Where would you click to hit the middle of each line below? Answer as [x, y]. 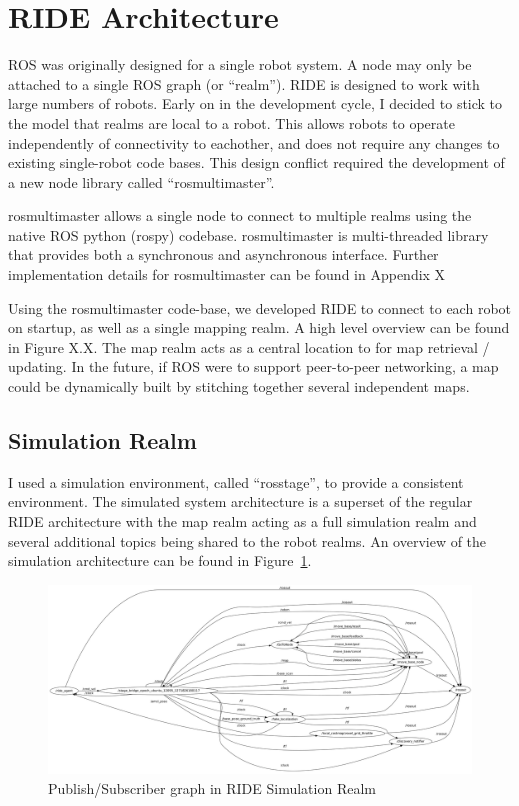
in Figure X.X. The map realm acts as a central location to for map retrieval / [249, 346]
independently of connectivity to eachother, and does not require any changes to [254, 142]
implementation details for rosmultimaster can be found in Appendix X [227, 274]
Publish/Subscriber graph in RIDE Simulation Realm [212, 788]
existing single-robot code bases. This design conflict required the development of [256, 162]
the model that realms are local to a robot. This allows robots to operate [231, 122]
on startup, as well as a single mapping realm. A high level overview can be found [259, 327]
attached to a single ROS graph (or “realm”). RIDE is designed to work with [244, 83]
